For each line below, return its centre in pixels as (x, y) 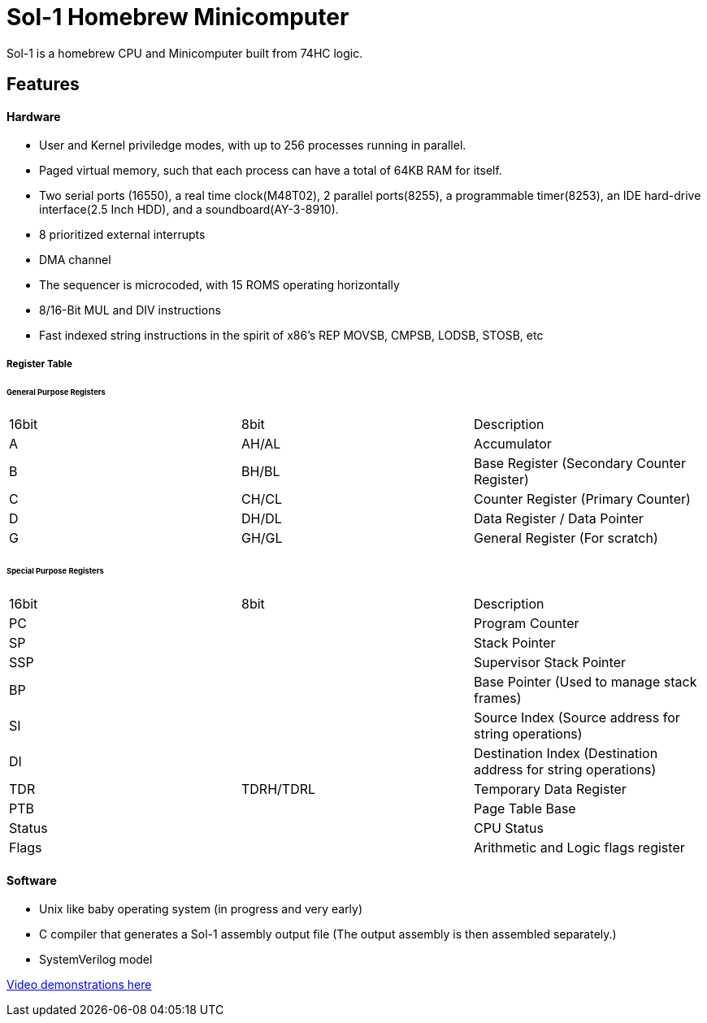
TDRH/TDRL (278, 789)
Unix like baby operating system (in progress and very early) (201, 909)
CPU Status (508, 828)
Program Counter (526, 624)
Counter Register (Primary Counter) (582, 499)
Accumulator (512, 444)
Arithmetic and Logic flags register (579, 848)
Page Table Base (525, 809)
